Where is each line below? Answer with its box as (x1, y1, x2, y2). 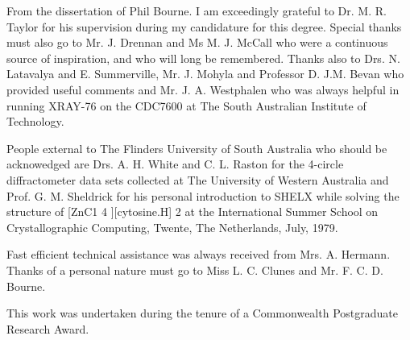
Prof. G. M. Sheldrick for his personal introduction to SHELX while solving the (6, 187, 400, 204)
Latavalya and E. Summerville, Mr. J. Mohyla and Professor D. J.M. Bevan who (6, 65, 404, 82)
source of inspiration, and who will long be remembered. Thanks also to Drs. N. (6, 49, 400, 66)
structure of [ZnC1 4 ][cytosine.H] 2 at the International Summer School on (6, 203, 379, 220)
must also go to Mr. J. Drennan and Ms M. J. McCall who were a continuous (6, 34, 388, 51)
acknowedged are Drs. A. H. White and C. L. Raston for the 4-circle (6, 155, 344, 172)
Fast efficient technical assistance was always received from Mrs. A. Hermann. (6, 246, 391, 263)
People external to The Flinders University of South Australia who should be (6, 139, 387, 156)
